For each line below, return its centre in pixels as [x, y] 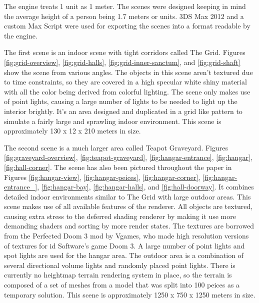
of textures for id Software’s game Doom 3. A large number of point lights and [124, 245]
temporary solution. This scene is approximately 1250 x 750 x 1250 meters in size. [130, 294]
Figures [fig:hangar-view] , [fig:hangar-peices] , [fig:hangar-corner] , [102, 177]
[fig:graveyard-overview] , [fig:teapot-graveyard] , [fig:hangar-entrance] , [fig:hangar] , [128, 157]
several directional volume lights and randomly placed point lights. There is [120, 265]
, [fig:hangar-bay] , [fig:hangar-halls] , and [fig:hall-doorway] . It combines [145, 187]
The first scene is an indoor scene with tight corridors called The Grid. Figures [125, 52]
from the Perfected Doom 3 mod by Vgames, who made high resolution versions [126, 236]
